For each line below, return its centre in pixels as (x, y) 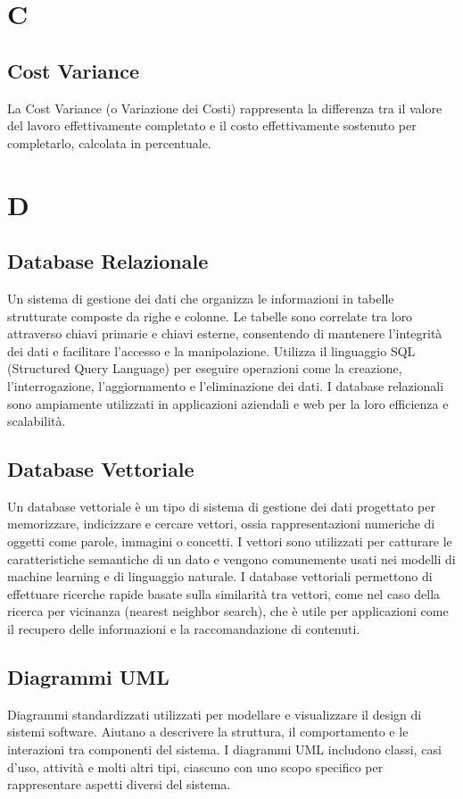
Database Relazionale (108, 261)
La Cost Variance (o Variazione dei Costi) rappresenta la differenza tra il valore (225, 108)
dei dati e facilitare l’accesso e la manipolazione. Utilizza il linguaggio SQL (211, 350)
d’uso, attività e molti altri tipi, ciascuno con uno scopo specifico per (195, 766)
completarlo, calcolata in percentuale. (109, 142)
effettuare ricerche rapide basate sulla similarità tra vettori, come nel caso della (224, 593)
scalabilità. (37, 421)
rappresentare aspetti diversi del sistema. (119, 784)
